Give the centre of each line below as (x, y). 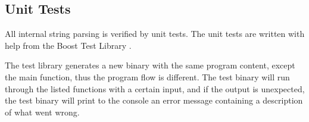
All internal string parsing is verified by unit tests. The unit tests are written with (155, 34)
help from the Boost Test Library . (68, 45)
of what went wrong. (42, 112)
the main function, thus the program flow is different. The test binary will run (147, 76)
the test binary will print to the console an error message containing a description (154, 100)
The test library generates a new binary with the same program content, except (150, 65)
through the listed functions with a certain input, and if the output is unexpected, (155, 88)
